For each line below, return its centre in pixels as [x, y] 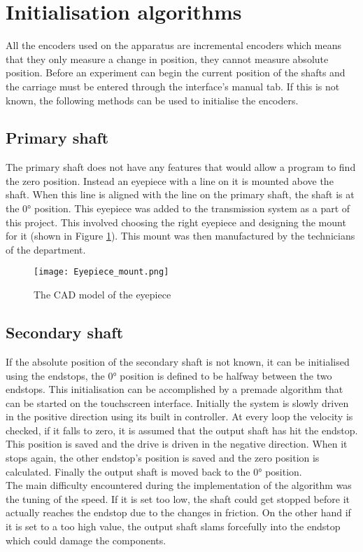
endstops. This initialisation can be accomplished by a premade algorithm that [175, 389]
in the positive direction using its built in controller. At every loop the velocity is [179, 416]
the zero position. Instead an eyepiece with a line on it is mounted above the [170, 180]
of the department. [46, 249]
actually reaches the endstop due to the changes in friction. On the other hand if [178, 512]
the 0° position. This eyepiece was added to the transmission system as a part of [178, 208]
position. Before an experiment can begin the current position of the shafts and [176, 73]
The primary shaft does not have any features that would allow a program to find [181, 167]
